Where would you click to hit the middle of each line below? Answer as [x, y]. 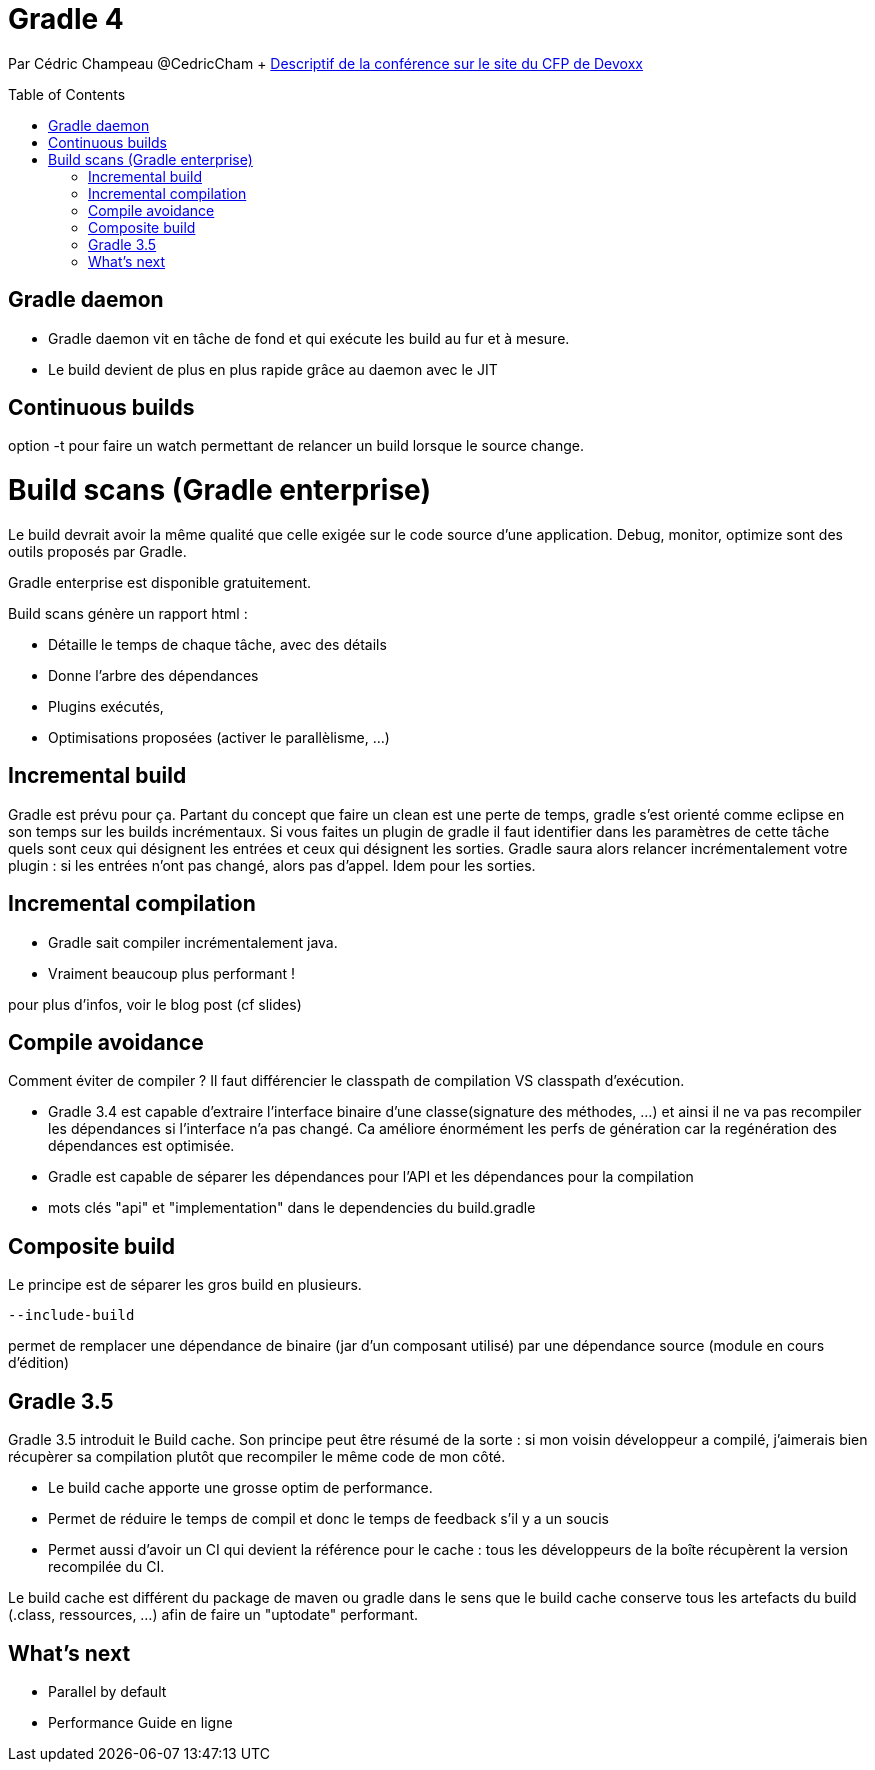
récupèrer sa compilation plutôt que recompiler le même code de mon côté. [257, 1457]
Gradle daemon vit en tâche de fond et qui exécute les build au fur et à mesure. [309, 338]
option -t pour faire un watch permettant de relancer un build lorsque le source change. [296, 446]
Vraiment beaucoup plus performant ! [171, 973]
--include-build [71, 1315]
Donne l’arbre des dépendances [153, 675]
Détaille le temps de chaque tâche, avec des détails [217, 644]
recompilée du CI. [106, 1567]
